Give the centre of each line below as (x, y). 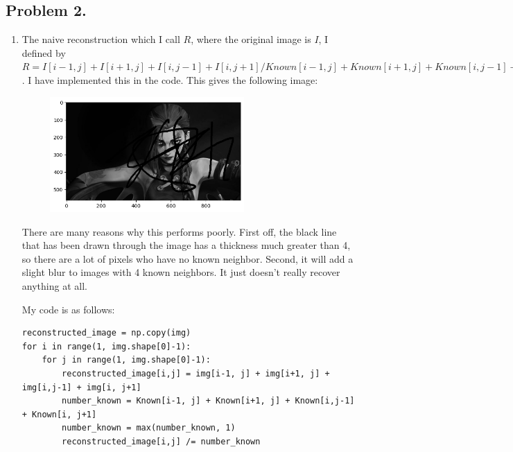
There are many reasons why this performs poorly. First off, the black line (179, 231)
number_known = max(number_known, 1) (149, 428)
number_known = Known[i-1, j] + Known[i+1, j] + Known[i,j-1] (208, 401)
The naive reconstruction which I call (101, 39)
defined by (44, 52)
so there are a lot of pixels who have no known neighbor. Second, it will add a (188, 258)
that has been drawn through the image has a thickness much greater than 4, (186, 245)
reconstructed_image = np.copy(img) (106, 333)
